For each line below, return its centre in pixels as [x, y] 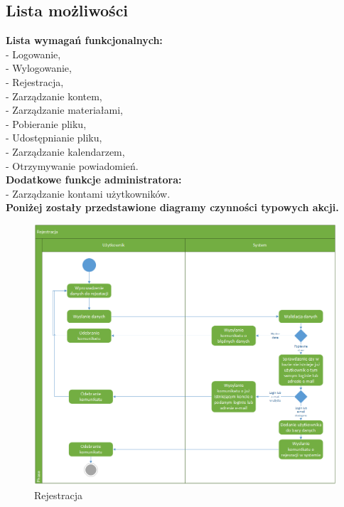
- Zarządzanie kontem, [54, 96]
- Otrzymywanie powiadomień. [72, 165]
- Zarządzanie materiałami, [64, 110]
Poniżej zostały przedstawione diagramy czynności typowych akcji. [172, 207]
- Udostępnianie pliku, [54, 138]
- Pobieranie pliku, [46, 123]
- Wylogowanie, [39, 68]
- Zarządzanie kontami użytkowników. [88, 193]
